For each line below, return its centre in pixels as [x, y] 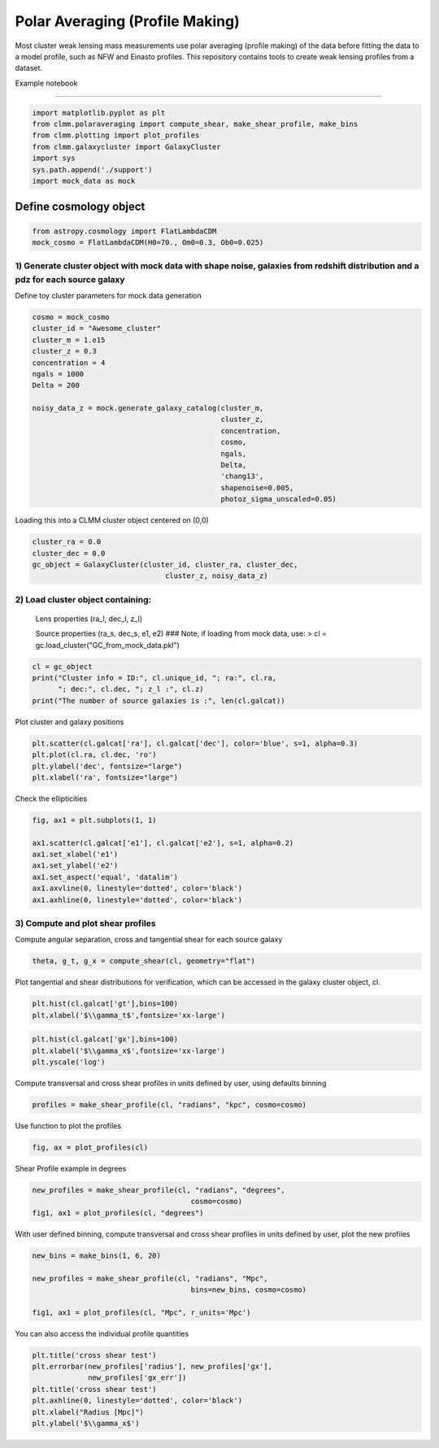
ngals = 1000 [58, 374]
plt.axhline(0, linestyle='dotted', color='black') [137, 1401]
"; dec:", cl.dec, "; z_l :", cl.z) [131, 689]
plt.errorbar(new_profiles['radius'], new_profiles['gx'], [152, 1367]
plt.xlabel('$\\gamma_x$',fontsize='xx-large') [128, 1050]
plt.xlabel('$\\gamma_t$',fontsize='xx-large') [128, 1015]
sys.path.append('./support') [92, 170]
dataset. [29, 68]
